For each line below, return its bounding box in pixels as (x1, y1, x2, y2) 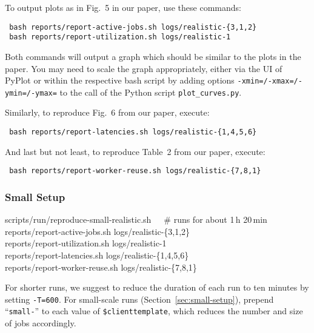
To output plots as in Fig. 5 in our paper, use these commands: (5, 1, 241, 13)
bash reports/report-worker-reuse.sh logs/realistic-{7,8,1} (9, 166, 261, 176)
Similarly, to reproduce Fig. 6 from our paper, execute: (5, 106, 210, 119)
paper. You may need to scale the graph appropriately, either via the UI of (5, 62, 282, 74)
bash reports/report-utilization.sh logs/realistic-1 (9, 33, 231, 42)
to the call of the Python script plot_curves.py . (59, 85, 242, 98)
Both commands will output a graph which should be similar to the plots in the (5, 50, 301, 62)
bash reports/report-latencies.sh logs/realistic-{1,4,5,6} (9, 128, 257, 136)
